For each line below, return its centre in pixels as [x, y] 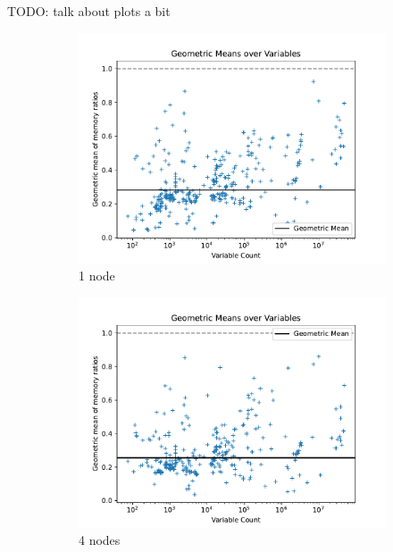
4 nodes [100, 540]
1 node [97, 276]
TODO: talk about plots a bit [89, 11]
